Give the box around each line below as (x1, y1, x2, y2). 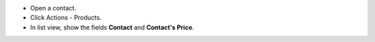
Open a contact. (30, 4, 76, 12)
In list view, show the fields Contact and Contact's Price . (30, 23, 194, 31)
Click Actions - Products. (30, 14, 102, 22)
